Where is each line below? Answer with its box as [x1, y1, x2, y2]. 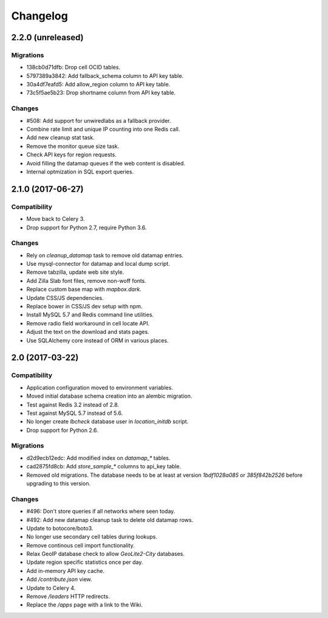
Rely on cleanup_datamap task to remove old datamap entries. [26, 251, 183, 259]
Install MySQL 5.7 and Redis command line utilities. [26, 311, 154, 319]
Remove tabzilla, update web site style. [26, 268, 125, 276]
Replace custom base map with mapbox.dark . [26, 286, 142, 293]
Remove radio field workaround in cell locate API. [26, 319, 150, 327]
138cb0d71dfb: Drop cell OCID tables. [26, 64, 121, 71]
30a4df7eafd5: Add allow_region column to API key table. [26, 81, 171, 88]
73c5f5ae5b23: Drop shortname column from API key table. [26, 89, 176, 97]
